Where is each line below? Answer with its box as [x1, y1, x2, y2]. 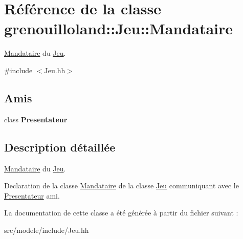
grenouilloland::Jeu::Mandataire [4, 18, 233, 39]
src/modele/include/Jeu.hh [4, 224, 89, 235]
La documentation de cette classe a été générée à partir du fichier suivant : [4, 207, 238, 218]
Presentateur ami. [4, 190, 60, 201]
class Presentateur [4, 114, 68, 124]
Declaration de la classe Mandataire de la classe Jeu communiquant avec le [4, 180, 239, 191]
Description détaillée [4, 139, 116, 155]
